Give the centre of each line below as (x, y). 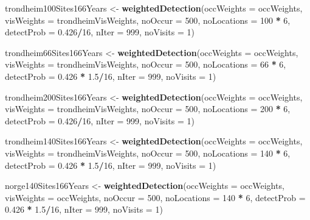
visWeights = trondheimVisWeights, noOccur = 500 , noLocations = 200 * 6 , (148, 109)
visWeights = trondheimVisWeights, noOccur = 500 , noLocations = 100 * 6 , (148, 20)
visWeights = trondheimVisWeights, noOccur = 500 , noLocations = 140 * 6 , (148, 153)
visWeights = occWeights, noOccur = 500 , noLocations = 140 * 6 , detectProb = (155, 197)
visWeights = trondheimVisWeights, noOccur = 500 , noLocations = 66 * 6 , (146, 64)
